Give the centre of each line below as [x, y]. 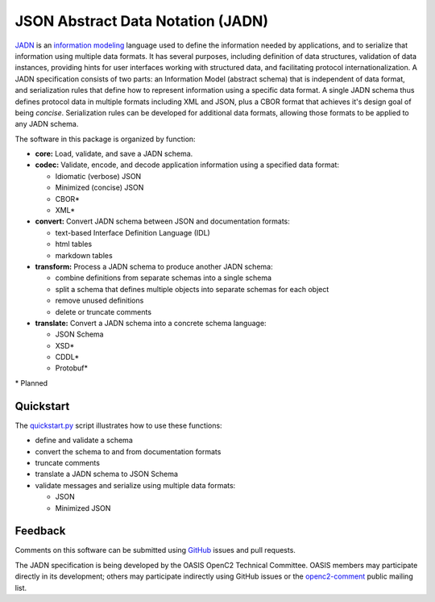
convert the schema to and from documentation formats [128, 451]
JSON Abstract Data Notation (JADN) [142, 21]
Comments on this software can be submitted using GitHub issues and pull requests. [155, 550]
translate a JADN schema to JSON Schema [107, 474]
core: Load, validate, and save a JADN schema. [114, 154]
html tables [74, 244]
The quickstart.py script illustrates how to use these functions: [118, 425]
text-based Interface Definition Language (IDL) [133, 232]
